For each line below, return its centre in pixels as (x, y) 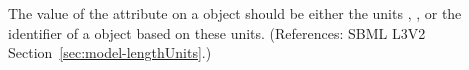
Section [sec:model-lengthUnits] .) (110, 52)
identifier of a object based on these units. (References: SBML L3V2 (217, 32)
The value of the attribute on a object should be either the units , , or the (235, 13)
